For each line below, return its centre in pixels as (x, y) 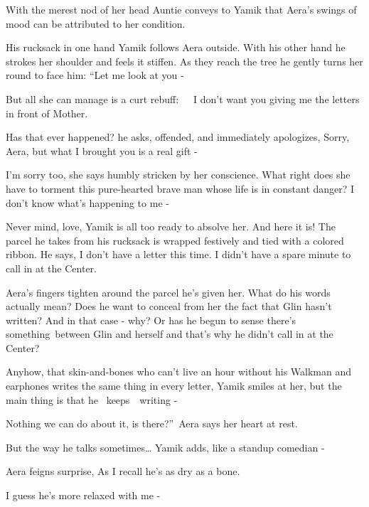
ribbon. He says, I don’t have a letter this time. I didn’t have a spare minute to (178, 254)
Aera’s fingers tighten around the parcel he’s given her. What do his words (168, 292)
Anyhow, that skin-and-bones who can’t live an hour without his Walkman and (179, 372)
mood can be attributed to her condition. (96, 23)
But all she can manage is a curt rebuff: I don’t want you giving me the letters (183, 98)
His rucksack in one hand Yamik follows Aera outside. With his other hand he (176, 47)
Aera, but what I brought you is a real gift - (102, 150)
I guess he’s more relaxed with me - (83, 495)
